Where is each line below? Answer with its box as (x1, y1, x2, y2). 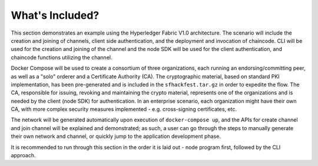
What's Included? (11, 9, 100, 22)
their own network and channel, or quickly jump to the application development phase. (11, 133, 221, 140)
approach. (11, 152, 36, 159)
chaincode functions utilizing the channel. (11, 53, 112, 61)
